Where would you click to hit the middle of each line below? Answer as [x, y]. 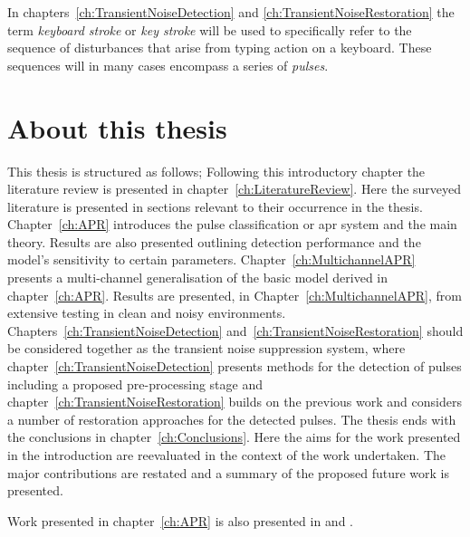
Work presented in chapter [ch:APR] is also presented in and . [181, 520]
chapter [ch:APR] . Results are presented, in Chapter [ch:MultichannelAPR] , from [235, 295]
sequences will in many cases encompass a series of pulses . [168, 65]
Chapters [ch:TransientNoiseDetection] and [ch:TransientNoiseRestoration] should [235, 330]
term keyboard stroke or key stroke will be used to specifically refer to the [210, 29]
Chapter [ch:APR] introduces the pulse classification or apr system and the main [232, 224]
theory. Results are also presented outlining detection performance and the [214, 241]
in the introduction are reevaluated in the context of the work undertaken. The [226, 455]
